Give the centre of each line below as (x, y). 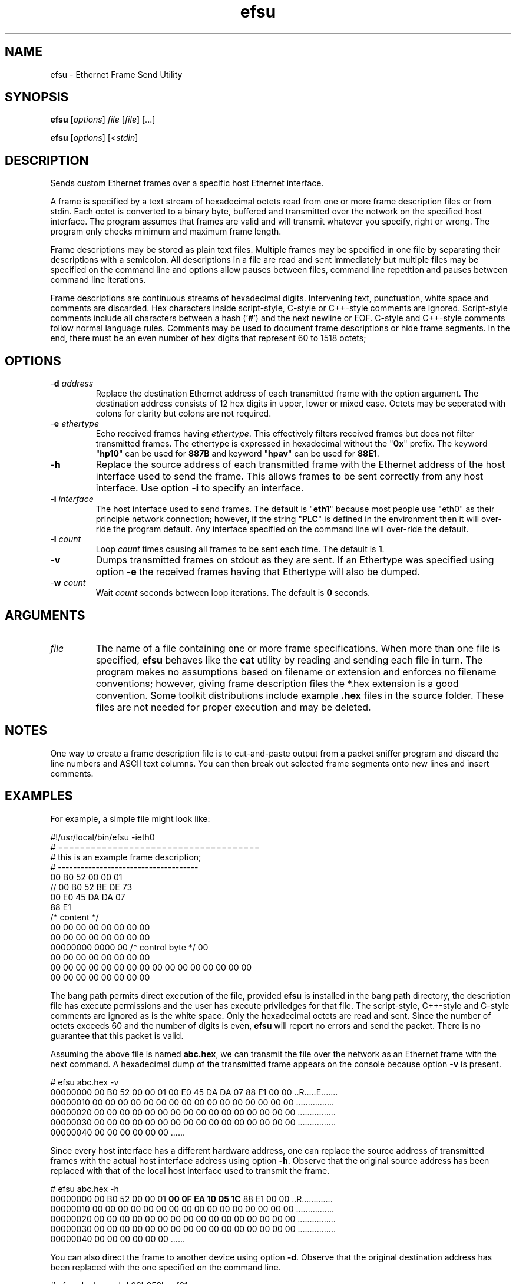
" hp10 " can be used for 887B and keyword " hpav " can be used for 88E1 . (237, 454)
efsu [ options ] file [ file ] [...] (103, 120)
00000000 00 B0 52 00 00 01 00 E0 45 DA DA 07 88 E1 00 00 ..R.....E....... (194, 1092)
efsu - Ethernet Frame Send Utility (116, 74)
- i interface (72, 499)
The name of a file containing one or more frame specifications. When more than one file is (298, 648)
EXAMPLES (39, 796)
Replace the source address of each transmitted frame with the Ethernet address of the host (300, 465)
